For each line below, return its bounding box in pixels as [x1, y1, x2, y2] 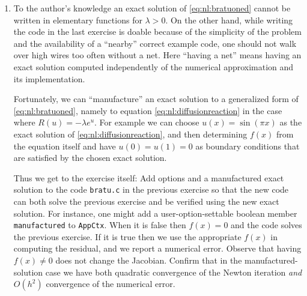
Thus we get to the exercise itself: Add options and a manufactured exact [13, 171, 284, 184]
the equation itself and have [13, 139, 116, 152]
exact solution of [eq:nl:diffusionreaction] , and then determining [13, 127, 248, 140]
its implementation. [13, 72, 85, 85]
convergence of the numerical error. [46, 277, 175, 290]
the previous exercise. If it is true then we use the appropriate [13, 230, 242, 243]
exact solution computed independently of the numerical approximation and [13, 60, 294, 73]
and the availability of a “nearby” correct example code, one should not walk [13, 37, 297, 49]
